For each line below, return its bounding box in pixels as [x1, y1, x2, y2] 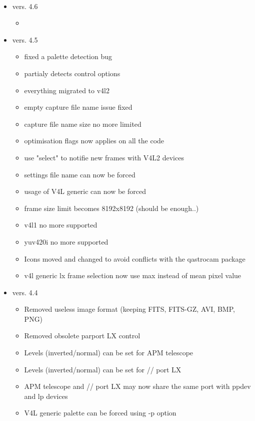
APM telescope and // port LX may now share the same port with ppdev [24, 381, 251, 391]
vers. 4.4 [12, 287, 38, 297]
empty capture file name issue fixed [24, 102, 132, 112]
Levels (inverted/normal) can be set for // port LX [24, 364, 181, 374]
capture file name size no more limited [24, 118, 141, 129]
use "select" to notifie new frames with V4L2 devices [24, 152, 184, 162]
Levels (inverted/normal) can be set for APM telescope [24, 347, 193, 358]
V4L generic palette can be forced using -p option [24, 407, 176, 418]
